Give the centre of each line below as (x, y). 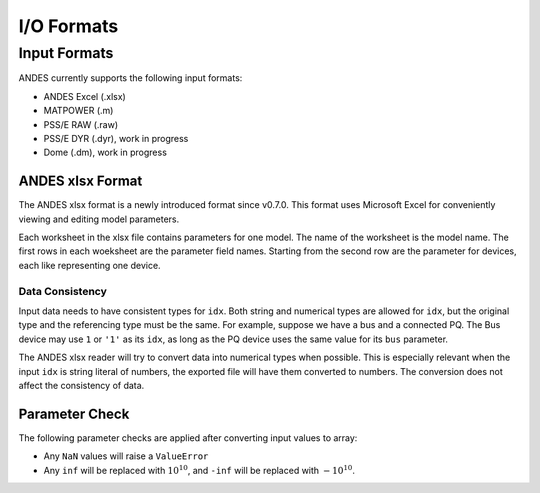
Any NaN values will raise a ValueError (126, 456)
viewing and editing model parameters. (99, 219)
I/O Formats (68, 26)
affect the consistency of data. (81, 385)
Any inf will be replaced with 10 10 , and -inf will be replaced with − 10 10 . (199, 469)
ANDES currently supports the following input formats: (130, 78)
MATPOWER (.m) (78, 111)
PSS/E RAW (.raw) (81, 124)
